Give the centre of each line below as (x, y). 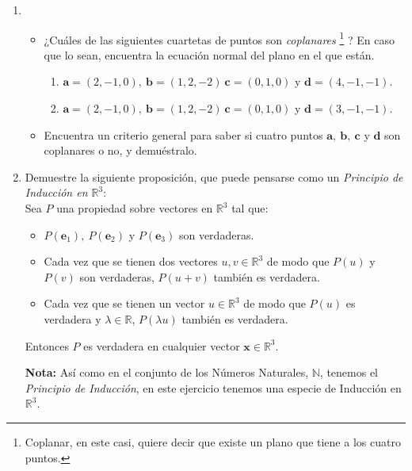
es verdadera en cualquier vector (162, 345)
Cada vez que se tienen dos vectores (131, 261)
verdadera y (72, 318)
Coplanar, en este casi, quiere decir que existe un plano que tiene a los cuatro (213, 441)
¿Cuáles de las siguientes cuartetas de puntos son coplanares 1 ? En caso (219, 38)
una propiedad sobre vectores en (135, 208)
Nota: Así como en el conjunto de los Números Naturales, (167, 372)
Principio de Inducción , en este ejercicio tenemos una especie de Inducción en (213, 387)
